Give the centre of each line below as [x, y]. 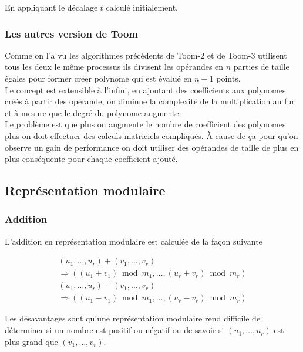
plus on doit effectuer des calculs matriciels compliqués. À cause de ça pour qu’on [151, 135]
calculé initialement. [142, 7]
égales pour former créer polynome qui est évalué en [98, 78]
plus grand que [31, 341]
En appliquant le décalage [51, 7]
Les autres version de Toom [72, 33]
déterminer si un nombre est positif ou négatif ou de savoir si [115, 330]
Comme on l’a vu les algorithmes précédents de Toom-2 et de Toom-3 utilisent [146, 55]
